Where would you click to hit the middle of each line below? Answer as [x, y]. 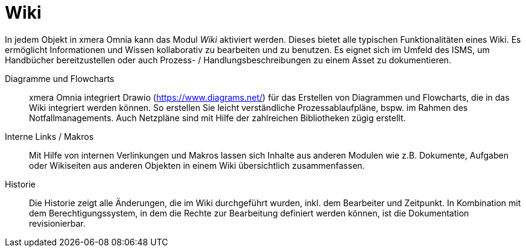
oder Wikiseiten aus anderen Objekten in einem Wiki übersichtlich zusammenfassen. [197, 165]
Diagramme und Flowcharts [60, 78]
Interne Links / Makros [49, 136]
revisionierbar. [57, 223]
